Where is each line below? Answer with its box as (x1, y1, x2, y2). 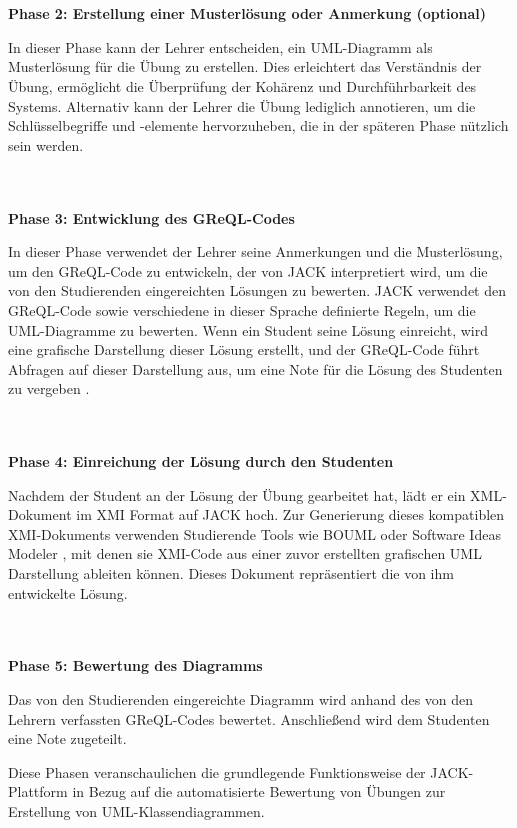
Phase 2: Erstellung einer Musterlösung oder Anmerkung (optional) (8, 3, 487, 24)
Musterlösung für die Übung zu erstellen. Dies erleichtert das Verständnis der (8, 56, 482, 77)
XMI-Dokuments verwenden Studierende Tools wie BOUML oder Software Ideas (8, 523, 501, 544)
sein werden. (8, 134, 84, 155)
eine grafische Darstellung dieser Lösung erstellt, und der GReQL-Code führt (8, 339, 480, 360)
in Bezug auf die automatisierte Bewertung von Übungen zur (72, 781, 446, 802)
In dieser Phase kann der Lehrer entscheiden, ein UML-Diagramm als (8, 36, 433, 57)
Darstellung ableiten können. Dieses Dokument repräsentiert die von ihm (8, 563, 454, 584)
